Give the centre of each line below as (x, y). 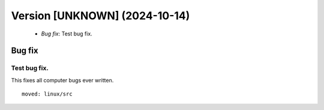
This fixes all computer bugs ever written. (62, 80)
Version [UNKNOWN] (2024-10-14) (100, 16)
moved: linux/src (47, 94)
